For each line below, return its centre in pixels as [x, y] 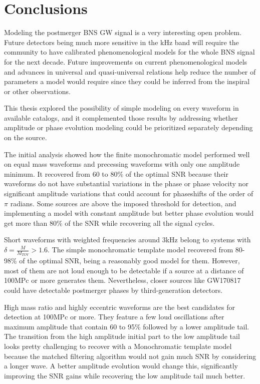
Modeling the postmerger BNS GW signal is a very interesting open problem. [123, 32]
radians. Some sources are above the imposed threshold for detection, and [123, 203]
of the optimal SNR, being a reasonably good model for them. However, [129, 261]
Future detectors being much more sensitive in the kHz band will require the [121, 42]
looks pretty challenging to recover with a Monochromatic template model [118, 346]
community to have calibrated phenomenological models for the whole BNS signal [129, 52]
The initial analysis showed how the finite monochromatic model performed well [127, 154]
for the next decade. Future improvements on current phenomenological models [126, 61]
